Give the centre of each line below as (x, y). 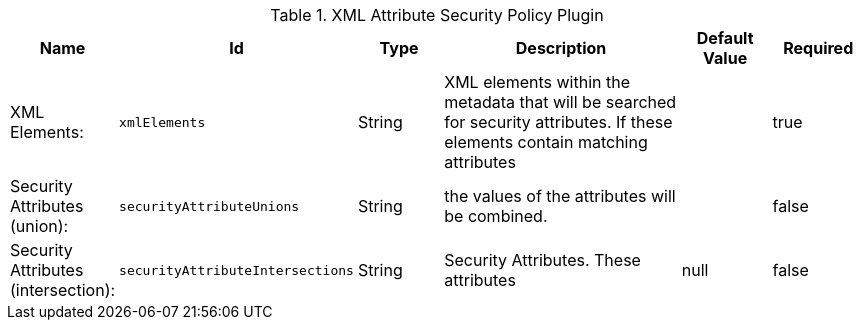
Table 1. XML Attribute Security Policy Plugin (437, 15)
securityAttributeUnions (209, 206)
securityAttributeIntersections (236, 270)
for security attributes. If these (558, 122)
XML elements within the (537, 82)
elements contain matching (546, 142)
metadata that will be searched (560, 102)
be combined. (496, 216)
